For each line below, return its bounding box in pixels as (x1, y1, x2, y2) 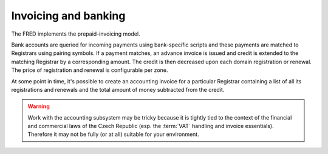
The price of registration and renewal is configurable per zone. (11, 66, 168, 74)
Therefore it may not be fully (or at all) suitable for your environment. (27, 130, 200, 138)
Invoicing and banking (11, 9, 126, 22)
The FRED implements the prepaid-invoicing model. (11, 30, 140, 37)
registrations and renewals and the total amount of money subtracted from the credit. (11, 86, 225, 93)
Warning (27, 103, 50, 110)
